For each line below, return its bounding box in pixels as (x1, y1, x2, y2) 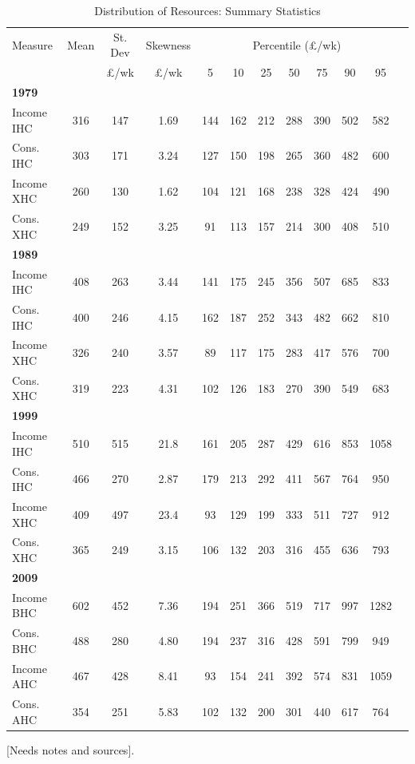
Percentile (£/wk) (252, 36, 342, 53)
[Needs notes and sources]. (6, 741, 135, 758)
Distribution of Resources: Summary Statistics (94, 2, 321, 18)
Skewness (145, 36, 191, 53)
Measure (12, 36, 53, 53)
